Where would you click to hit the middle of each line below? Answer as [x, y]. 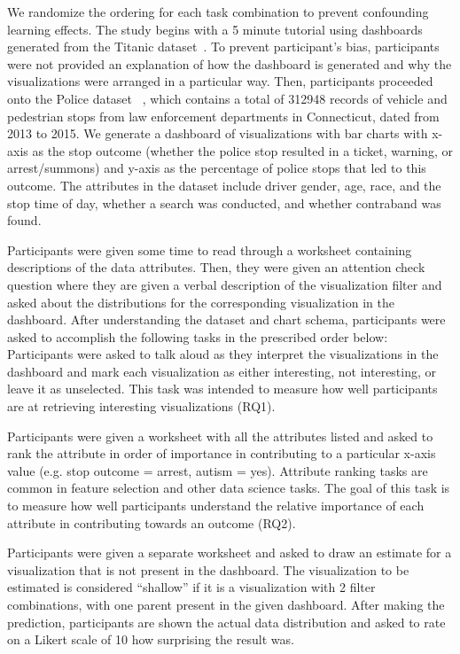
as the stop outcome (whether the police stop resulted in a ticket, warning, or [242, 150]
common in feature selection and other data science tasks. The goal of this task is [229, 488]
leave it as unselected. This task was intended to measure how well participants [222, 389]
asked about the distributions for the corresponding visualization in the [201, 302]
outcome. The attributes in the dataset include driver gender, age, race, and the [224, 185]
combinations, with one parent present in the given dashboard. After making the [226, 604]
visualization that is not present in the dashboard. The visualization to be [208, 569]
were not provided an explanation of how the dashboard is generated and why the [230, 63]
